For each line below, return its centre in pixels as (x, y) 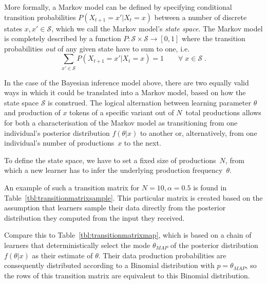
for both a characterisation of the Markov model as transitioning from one (121, 123)
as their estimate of (62, 255)
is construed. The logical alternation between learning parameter (149, 102)
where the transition (213, 38)
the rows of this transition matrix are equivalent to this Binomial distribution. (127, 275)
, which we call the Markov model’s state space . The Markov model (157, 28)
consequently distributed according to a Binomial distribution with (109, 265)
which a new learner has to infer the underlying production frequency (113, 170)
